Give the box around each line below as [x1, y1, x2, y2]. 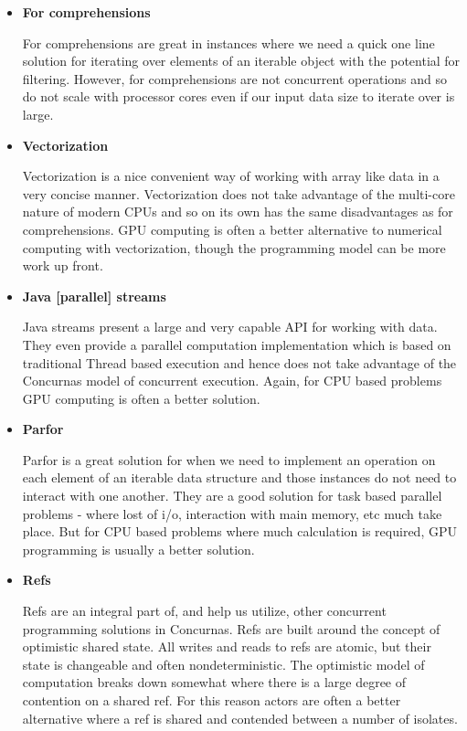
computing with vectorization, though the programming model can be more [22, 238, 446, 257]
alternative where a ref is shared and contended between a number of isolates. [22, 708, 458, 727]
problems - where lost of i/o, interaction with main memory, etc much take [22, 503, 442, 523]
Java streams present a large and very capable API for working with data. [22, 317, 438, 336]
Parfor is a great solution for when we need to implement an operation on [22, 450, 436, 469]
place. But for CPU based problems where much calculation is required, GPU [22, 522, 457, 541]
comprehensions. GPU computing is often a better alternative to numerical [22, 219, 442, 238]
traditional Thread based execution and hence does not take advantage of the [22, 353, 457, 372]
